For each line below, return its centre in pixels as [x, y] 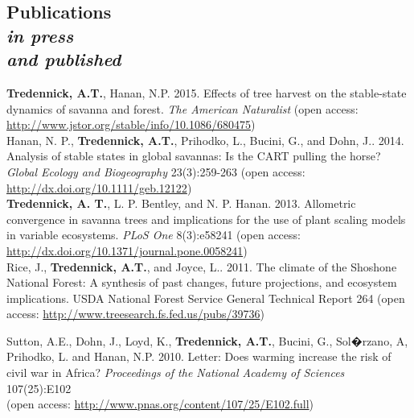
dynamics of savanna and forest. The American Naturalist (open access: [182, 108]
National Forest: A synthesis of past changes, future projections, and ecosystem [202, 282]
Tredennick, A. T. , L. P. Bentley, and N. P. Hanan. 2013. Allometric [181, 203]
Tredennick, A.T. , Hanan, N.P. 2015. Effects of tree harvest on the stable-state [207, 92]
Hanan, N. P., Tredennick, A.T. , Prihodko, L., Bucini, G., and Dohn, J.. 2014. [205, 140]
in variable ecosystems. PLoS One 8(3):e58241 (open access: [154, 235]
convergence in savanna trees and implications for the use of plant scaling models [206, 219]
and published [64, 59]
